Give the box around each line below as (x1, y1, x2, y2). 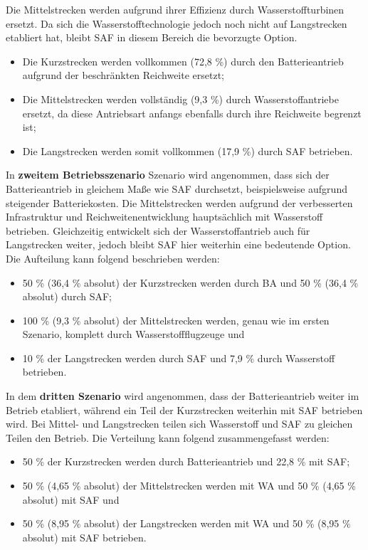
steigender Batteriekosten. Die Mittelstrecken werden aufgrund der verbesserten (6, 195, 353, 210)
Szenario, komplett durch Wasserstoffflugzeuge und (22, 327, 245, 342)
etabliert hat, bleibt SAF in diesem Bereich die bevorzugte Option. (6, 30, 298, 45)
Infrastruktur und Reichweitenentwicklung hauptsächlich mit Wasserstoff (6, 209, 323, 224)
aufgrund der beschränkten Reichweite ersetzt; (22, 68, 225, 83)
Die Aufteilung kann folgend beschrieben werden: (6, 250, 220, 265)
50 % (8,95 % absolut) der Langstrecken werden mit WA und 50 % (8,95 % (22, 516, 351, 531)
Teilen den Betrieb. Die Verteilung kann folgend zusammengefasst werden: (6, 430, 330, 445)
